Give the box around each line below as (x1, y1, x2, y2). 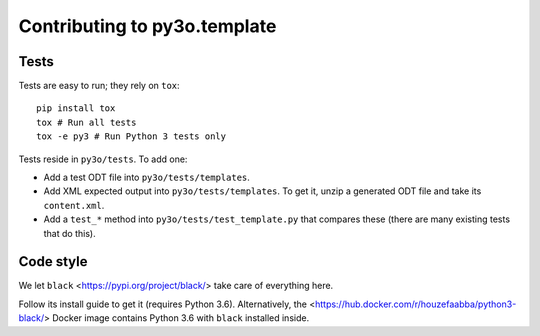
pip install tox (36, 103, 116, 114)
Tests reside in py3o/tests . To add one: (18, 153, 188, 165)
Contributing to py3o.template (18, 15, 277, 37)
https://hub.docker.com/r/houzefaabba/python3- (315, 298, 517, 310)
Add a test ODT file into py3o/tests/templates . (43, 171, 250, 184)
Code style (18, 253, 88, 270)
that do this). (43, 227, 96, 239)
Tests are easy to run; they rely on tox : (18, 80, 180, 92)
